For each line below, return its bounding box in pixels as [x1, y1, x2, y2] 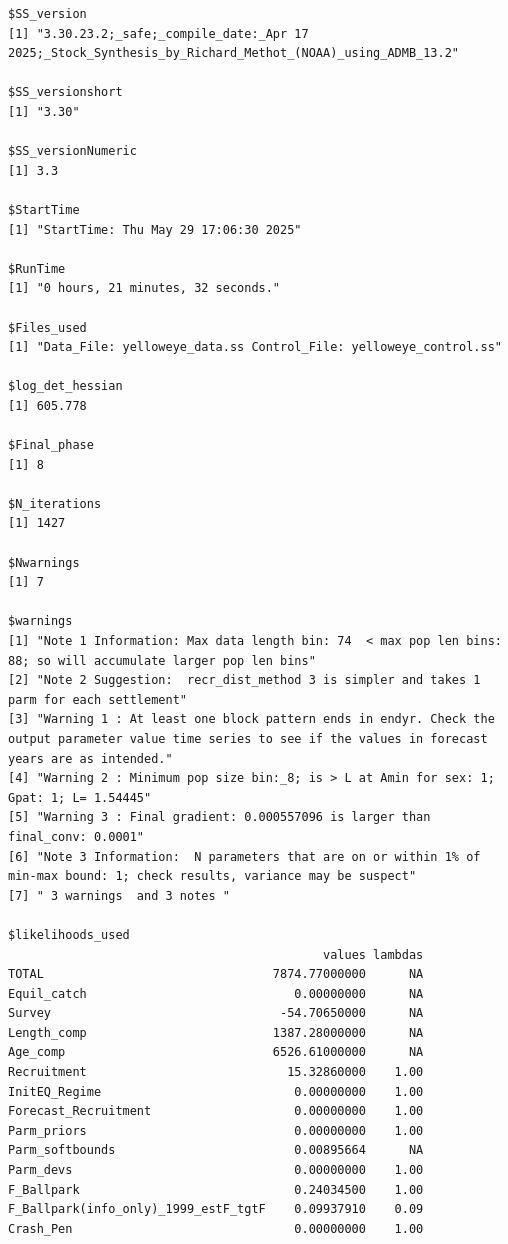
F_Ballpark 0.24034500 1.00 [8, 1182, 424, 1197]
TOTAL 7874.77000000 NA [8, 967, 424, 982]
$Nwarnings [8, 555, 80, 570]
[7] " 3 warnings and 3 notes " [8, 888, 230, 903]
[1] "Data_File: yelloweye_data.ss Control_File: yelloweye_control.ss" [8, 340, 502, 355]
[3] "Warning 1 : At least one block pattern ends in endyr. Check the [8, 712, 495, 727]
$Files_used [8, 320, 87, 335]
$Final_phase [8, 438, 94, 453]
